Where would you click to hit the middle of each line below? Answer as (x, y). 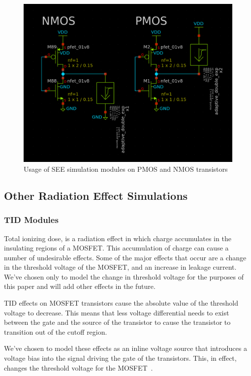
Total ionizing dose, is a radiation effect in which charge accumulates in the (118, 238)
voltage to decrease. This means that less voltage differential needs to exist (117, 312)
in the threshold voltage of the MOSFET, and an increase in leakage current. (120, 267)
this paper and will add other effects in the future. (80, 286)
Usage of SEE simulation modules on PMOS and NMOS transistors (126, 169)
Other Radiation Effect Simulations (96, 195)
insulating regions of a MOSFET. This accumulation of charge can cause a (116, 248)
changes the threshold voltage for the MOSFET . (78, 367)
